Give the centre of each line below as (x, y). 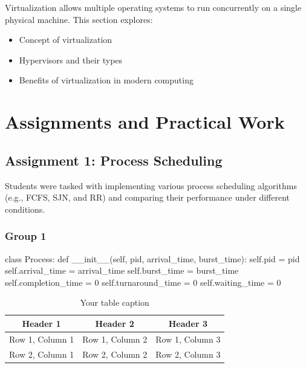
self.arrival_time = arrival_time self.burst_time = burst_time (122, 270)
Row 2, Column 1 (42, 354)
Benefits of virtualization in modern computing (106, 80)
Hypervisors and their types (71, 60)
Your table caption (115, 302)
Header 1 (41, 323)
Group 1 (26, 236)
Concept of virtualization (66, 40)
